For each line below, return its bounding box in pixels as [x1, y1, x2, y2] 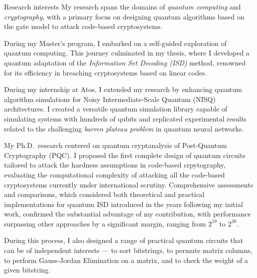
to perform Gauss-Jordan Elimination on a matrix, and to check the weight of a [4, 254, 248, 265]
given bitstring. [4, 264, 50, 275]
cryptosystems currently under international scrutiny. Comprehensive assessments [4, 179, 254, 189]
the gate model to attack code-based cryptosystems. [4, 21, 163, 31]
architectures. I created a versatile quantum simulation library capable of [4, 103, 228, 114]
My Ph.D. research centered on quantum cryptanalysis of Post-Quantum [4, 140, 227, 150]
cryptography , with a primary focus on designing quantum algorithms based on [4, 11, 245, 21]
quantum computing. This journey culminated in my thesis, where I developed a [4, 47, 250, 58]
